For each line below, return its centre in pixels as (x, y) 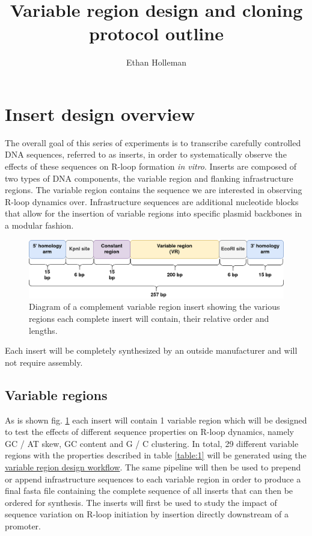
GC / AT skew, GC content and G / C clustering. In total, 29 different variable (152, 443)
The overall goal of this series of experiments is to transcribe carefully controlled (153, 142)
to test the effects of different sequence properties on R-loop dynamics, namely (149, 432)
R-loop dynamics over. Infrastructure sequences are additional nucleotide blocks (152, 201)
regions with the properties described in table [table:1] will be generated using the (156, 455)
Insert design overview (100, 113)
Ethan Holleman (156, 62)
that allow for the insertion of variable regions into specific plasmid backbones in (154, 213)
